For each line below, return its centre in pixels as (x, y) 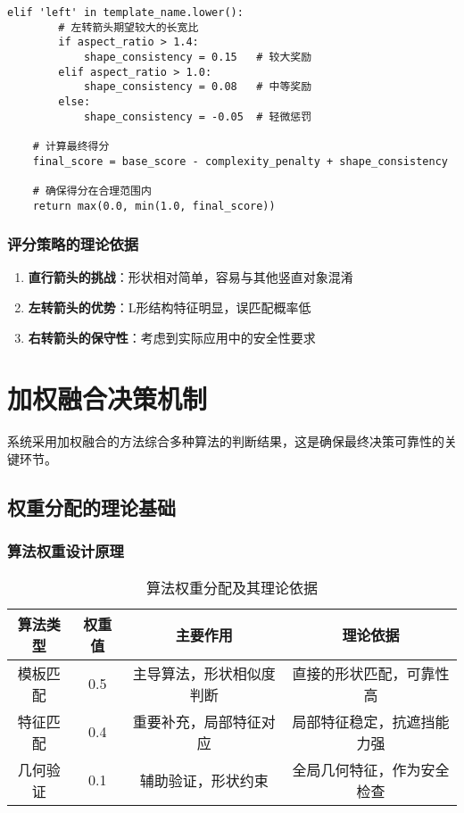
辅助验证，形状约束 (204, 780)
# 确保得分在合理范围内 (92, 191)
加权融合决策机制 (108, 398)
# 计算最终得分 (71, 146)
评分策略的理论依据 (73, 244)
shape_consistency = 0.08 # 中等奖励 (198, 87)
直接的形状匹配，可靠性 (371, 673)
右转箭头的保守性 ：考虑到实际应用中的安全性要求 (172, 337)
